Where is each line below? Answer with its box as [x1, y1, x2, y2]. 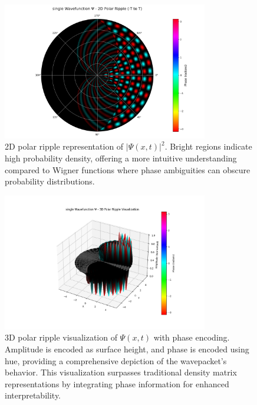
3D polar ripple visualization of [5, 331, 117, 344]
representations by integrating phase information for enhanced [5, 377, 229, 390]
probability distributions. [5, 175, 95, 187]
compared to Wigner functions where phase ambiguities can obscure [5, 163, 251, 176]
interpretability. [5, 389, 61, 401]
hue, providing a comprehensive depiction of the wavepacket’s [5, 354, 227, 367]
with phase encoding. [153, 331, 230, 344]
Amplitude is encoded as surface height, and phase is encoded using [5, 342, 249, 355]
